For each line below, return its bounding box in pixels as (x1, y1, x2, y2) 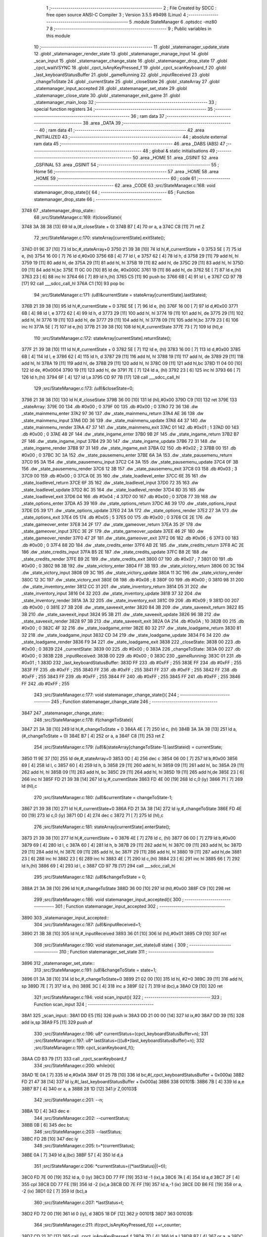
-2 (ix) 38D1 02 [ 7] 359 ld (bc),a (21, 1188, 88, 1194)
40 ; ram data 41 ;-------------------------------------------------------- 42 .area (39, 127, 205, 133)
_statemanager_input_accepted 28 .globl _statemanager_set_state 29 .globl (34, 86, 187, 92)
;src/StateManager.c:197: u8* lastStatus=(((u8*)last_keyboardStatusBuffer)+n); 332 (34, 1038, 205, 1044)
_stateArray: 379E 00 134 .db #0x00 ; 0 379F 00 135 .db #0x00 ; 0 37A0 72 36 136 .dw (21, 403, 198, 409)
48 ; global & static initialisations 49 (142, 147, 215, 153)
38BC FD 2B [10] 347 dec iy (21, 1136, 79, 1142)
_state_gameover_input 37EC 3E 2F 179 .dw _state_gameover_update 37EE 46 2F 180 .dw (21, 528, 204, 534)
